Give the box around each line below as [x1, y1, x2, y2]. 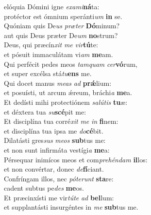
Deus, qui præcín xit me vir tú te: [4, 39, 98, 50]
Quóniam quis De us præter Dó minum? [4, 20, 120, 31]
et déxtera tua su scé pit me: [4, 106, 86, 117]
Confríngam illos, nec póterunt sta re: [4, 173, 114, 183]
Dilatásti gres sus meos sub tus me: [4, 135, 106, 145]
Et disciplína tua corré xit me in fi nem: [4, 116, 118, 126]
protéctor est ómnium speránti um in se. [4, 11, 122, 21]
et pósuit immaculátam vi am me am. [4, 49, 113, 59]
